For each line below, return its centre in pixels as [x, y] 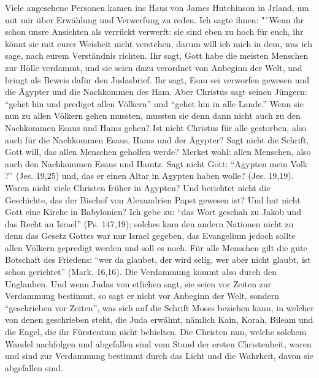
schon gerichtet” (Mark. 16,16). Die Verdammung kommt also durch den [141, 272]
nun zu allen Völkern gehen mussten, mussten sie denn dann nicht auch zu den [153, 115]
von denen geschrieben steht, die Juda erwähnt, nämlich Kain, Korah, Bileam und [159, 319]
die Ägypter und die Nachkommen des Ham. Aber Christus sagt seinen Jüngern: [156, 92]
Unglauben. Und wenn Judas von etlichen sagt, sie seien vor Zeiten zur [138, 283]
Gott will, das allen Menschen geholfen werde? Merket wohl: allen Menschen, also [158, 152]
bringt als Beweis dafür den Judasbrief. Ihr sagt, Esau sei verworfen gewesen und [157, 79]
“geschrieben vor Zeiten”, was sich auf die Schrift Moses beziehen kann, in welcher [159, 307]
